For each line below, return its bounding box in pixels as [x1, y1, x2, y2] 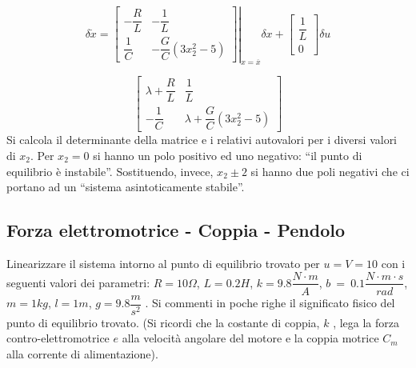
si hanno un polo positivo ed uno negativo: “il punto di [93, 146, 362, 163]
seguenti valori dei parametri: [6, 274, 150, 290]
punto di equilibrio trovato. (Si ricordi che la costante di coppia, [6, 314, 320, 330]
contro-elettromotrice [6, 330, 110, 346]
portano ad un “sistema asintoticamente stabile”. [6, 178, 245, 195]
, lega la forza [333, 314, 399, 330]
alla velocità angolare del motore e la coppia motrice [122, 330, 379, 346]
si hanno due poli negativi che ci [250, 162, 410, 179]
